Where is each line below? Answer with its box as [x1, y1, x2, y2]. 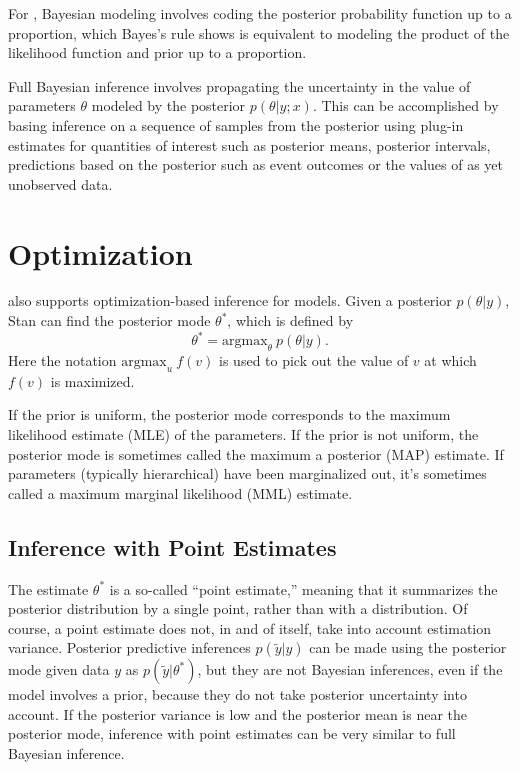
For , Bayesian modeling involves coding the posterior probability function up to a [8, 3, 512, 23]
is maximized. [50, 370, 135, 391]
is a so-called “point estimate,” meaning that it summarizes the [109, 578, 498, 599]
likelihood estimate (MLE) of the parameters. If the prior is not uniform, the [8, 423, 479, 444]
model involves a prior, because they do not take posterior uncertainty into [8, 684, 467, 705]
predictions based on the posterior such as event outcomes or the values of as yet [8, 154, 503, 175]
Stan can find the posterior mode [8, 310, 211, 331]
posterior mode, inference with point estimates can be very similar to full [8, 723, 456, 744]
